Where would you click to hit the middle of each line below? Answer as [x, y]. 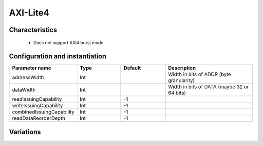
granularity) [181, 81]
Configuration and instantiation [58, 56]
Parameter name [31, 68]
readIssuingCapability [37, 99]
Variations [25, 132]
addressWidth [28, 78]
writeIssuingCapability [38, 106]
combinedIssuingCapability [43, 112]
